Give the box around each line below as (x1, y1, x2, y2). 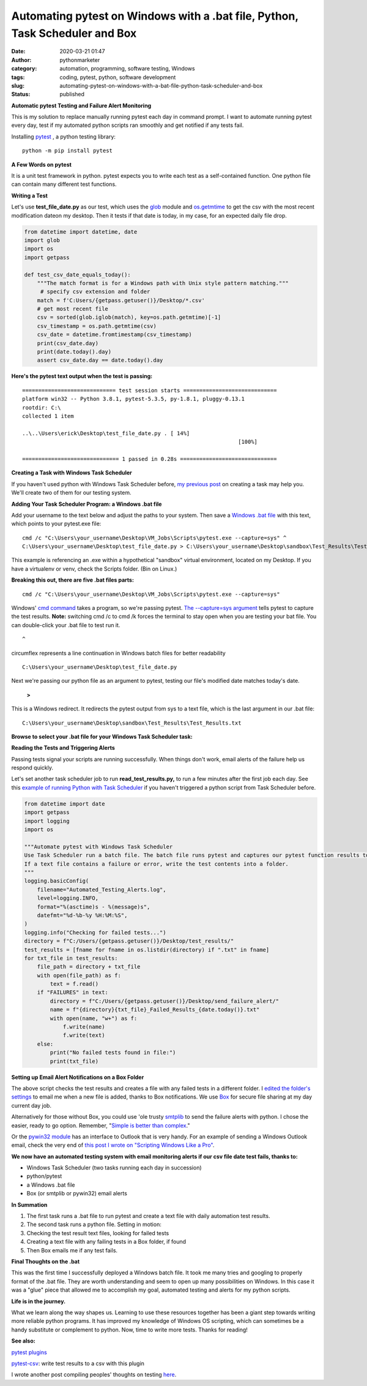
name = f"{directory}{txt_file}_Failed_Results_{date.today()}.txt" (50, 1006, 260, 1013)
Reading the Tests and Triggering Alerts (11, 744, 116, 752)
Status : (11, 91, 31, 98)
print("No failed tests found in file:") (50, 1049, 176, 1056)
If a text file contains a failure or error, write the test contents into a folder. (24, 860, 289, 867)
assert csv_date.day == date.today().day (37, 357, 163, 364)
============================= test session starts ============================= (22, 387, 277, 394)
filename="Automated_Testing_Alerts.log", (37, 886, 166, 893)
